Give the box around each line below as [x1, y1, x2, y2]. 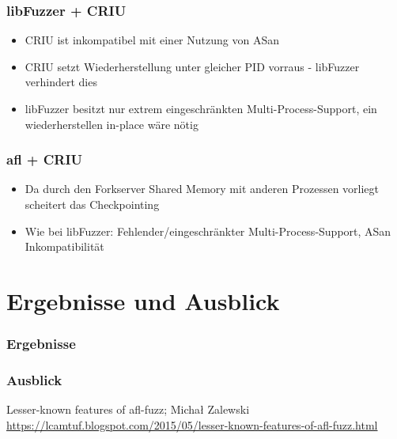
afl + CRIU [6, 149, 83, 169]
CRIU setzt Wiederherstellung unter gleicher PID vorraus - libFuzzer [25, 58, 360, 74]
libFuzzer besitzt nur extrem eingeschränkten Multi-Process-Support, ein [25, 100, 377, 116]
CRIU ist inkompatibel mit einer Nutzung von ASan [25, 32, 279, 48]
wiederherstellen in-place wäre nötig [25, 115, 198, 132]
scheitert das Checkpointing [25, 196, 160, 212]
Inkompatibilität [25, 238, 104, 255]
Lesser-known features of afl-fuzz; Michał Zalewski [6, 401, 250, 418]
